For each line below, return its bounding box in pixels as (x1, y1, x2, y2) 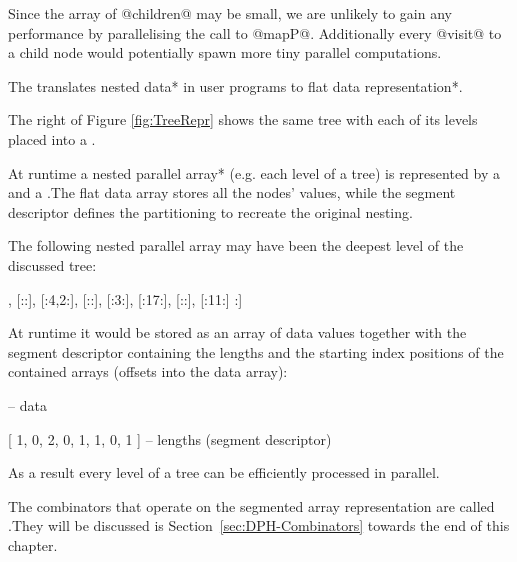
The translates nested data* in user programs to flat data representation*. (8, 75, 463, 96)
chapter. (8, 534, 58, 555)
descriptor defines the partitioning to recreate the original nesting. (8, 201, 413, 222)
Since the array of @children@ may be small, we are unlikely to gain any (8, 3, 452, 23)
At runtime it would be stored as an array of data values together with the (8, 322, 467, 343)
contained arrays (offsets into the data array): (8, 361, 288, 382)
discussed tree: (8, 254, 97, 275)
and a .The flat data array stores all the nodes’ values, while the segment (8, 182, 456, 203)
